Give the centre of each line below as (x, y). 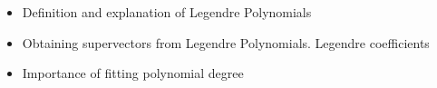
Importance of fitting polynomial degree (133, 73)
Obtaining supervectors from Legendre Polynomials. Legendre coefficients (226, 42)
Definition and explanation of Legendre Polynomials (167, 12)
